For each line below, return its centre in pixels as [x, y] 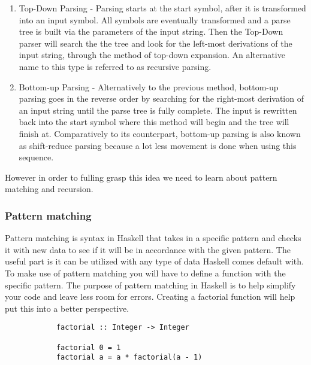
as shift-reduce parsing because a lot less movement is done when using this [158, 145]
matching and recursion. [49, 189]
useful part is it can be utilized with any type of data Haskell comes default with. [154, 261]
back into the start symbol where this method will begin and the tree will [154, 122]
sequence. [36, 157]
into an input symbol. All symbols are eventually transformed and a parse [155, 19]
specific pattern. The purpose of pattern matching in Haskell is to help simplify [150, 285]
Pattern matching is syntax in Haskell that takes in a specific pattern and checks [153, 238]
